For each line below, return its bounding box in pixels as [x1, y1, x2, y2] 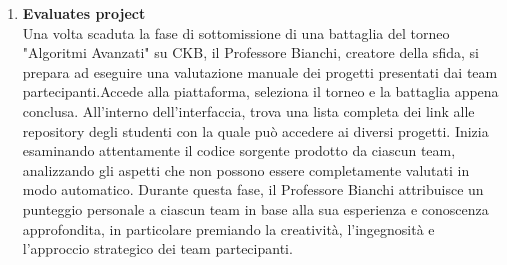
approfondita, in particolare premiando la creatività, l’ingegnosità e [22, 218, 435, 239]
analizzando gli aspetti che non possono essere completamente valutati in [22, 159, 470, 180]
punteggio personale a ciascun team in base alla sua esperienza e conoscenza [22, 198, 489, 219]
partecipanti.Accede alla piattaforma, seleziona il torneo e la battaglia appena [22, 81, 499, 102]
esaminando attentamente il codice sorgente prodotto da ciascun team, [22, 140, 456, 161]
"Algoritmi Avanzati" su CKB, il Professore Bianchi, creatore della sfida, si [22, 42, 479, 63]
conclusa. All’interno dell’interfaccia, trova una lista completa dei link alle [22, 100, 475, 121]
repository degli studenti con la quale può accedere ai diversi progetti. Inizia [22, 120, 489, 141]
